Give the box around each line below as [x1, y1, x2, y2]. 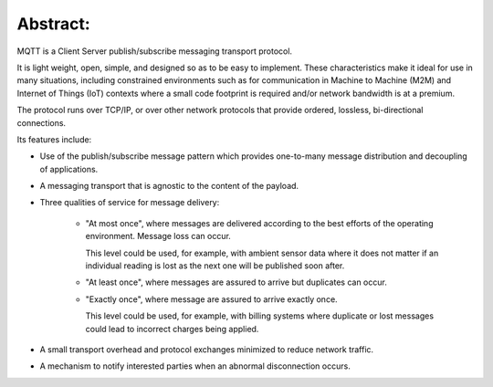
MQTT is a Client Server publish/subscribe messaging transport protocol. [16, 46, 292, 57]
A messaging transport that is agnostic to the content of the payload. [39, 181, 299, 192]
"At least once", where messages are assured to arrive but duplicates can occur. [85, 277, 387, 288]
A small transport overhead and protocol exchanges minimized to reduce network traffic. [39, 343, 374, 355]
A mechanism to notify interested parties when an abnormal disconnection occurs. [39, 361, 351, 371]
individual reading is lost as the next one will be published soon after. [85, 260, 345, 271]
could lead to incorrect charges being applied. [85, 323, 259, 334]
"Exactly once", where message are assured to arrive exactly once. [85, 293, 338, 305]
